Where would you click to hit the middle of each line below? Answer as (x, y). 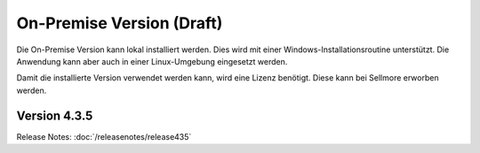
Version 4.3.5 (55, 115)
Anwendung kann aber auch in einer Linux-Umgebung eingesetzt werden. (152, 61)
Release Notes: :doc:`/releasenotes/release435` (104, 136)
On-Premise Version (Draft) (120, 23)
